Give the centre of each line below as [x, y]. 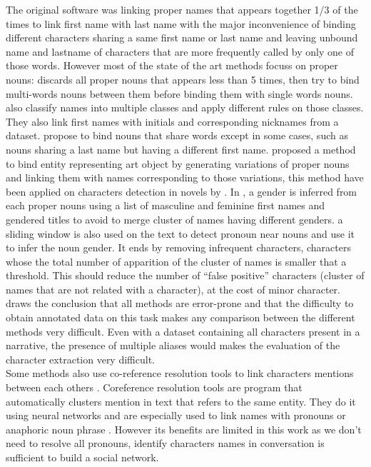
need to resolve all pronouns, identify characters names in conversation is [165, 443]
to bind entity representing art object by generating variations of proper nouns [178, 163]
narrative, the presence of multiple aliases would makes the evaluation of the [173, 345]
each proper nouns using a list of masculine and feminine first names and [166, 205]
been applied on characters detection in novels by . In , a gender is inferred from [182, 191]
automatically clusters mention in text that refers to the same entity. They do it [181, 401]
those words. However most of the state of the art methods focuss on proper [172, 65]
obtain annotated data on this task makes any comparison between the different [181, 317]
